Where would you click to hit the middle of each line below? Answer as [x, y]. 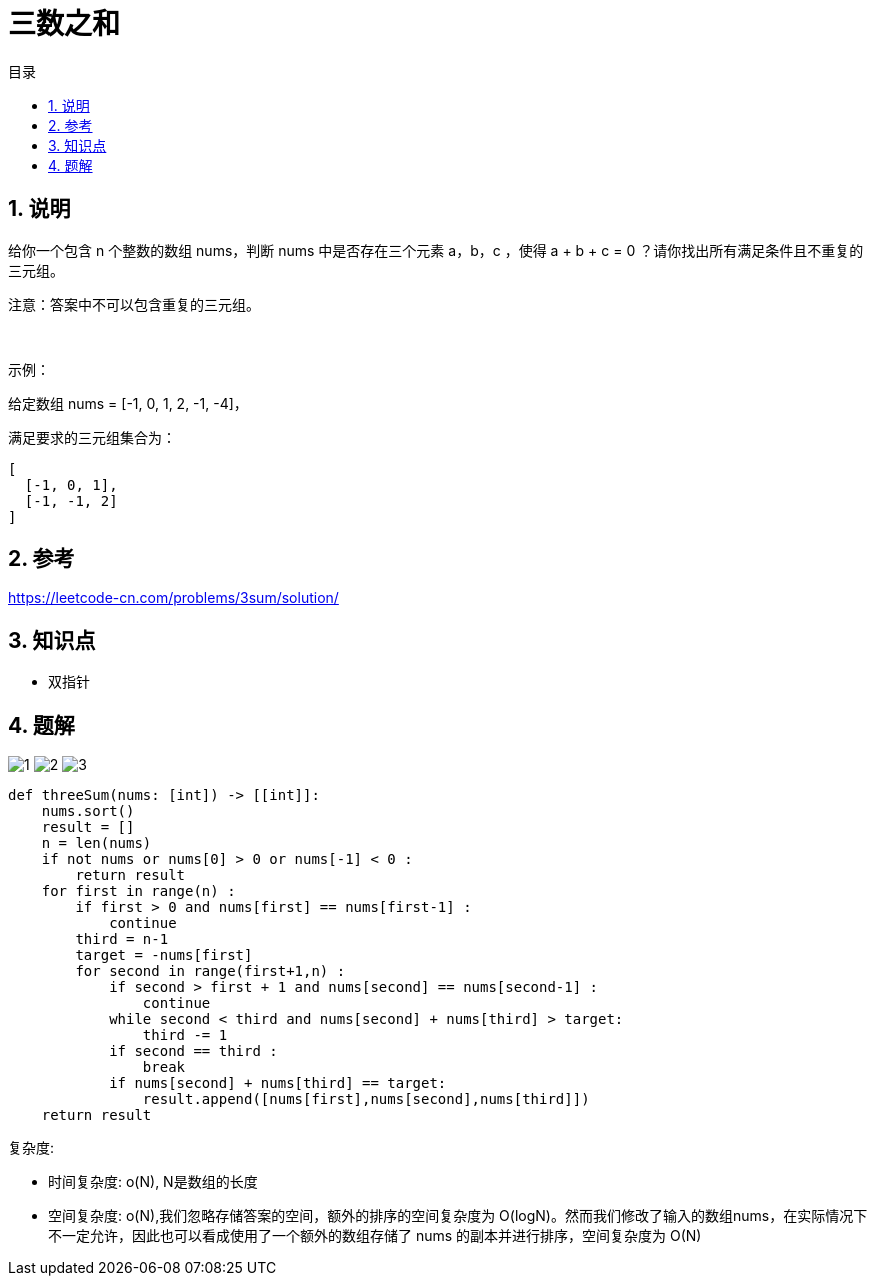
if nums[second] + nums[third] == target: [278, 1083]
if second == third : [193, 1051]
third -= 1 [185, 1035]
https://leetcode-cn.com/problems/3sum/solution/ [173, 598]
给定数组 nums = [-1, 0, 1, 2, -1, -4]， [128, 403]
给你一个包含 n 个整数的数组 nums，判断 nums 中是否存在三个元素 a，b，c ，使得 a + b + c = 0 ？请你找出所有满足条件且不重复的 [436, 250]
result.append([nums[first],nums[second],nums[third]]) [366, 1099]
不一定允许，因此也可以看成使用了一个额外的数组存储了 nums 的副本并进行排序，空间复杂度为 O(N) [375, 1236]
